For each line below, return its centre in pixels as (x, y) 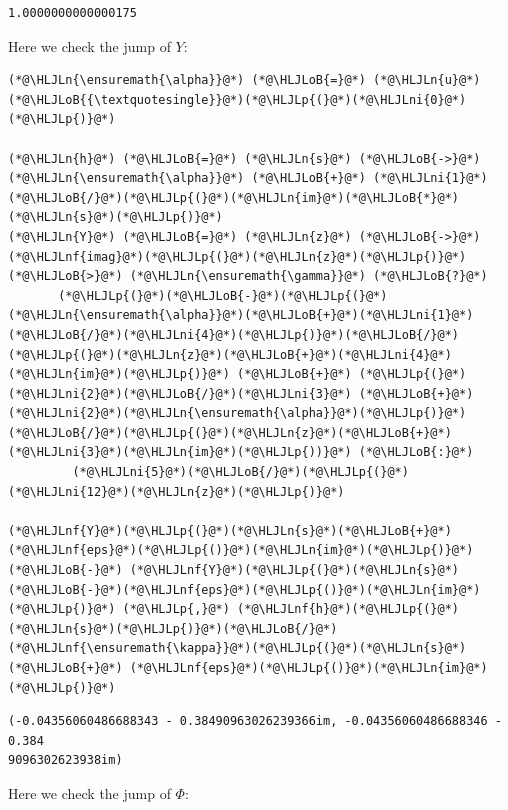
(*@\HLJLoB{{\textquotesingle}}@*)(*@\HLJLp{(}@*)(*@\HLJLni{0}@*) (237, 99)
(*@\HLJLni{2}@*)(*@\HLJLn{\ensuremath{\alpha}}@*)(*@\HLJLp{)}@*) (237, 413)
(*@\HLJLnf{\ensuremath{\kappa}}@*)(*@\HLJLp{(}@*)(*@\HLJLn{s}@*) (237, 648)
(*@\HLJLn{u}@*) (427, 80)
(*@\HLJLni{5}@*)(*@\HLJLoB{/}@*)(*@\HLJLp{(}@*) (240, 472)
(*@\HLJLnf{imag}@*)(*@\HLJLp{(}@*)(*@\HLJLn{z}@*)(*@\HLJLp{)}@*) (237, 256)
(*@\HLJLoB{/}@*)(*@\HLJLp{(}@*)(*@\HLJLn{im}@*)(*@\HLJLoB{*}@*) (234, 197)
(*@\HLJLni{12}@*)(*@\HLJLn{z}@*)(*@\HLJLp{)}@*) (176, 491)
